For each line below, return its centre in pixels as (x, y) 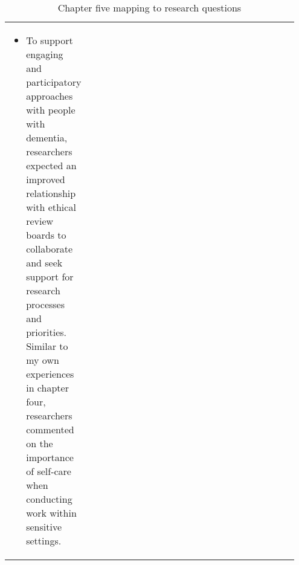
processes (46, 304)
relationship (51, 193)
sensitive (44, 527)
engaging (45, 54)
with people (51, 110)
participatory (54, 82)
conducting (49, 499)
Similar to (47, 346)
